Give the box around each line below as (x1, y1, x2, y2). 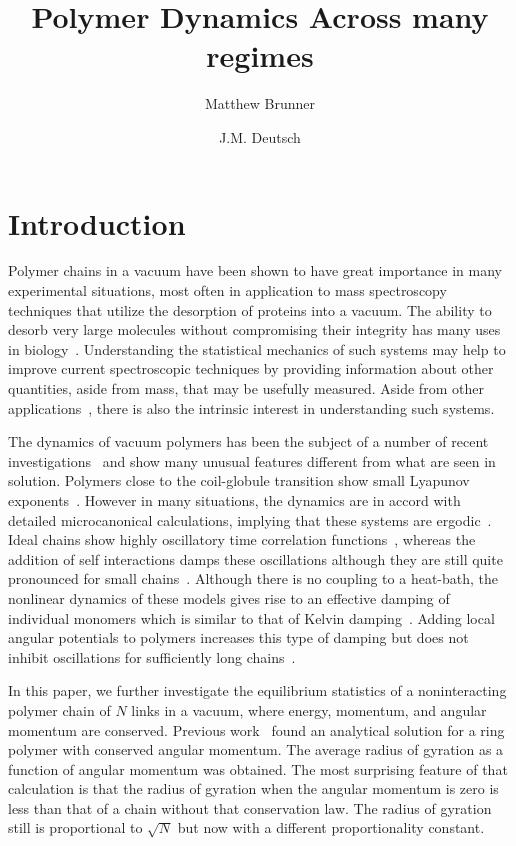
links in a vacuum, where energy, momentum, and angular (131, 699, 487, 720)
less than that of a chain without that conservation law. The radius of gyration (8, 797, 492, 818)
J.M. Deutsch (219, 126, 301, 147)
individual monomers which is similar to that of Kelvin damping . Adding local (8, 607, 495, 628)
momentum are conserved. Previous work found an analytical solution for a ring (8, 719, 505, 740)
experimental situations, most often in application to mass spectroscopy (8, 280, 447, 301)
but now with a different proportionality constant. (177, 817, 485, 838)
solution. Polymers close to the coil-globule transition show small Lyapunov (8, 470, 470, 491)
